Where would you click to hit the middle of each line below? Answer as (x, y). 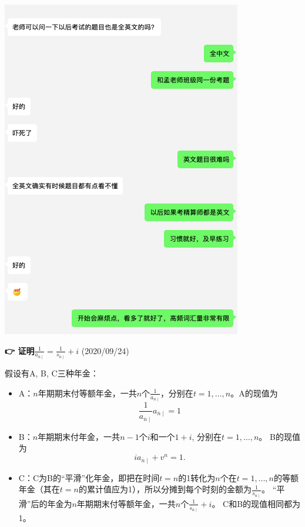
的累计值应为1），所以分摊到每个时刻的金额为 (165, 489)
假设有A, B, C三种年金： (52, 373)
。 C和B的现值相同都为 (256, 503)
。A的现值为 (254, 393)
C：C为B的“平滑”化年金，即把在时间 (89, 477)
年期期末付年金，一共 (79, 436)
